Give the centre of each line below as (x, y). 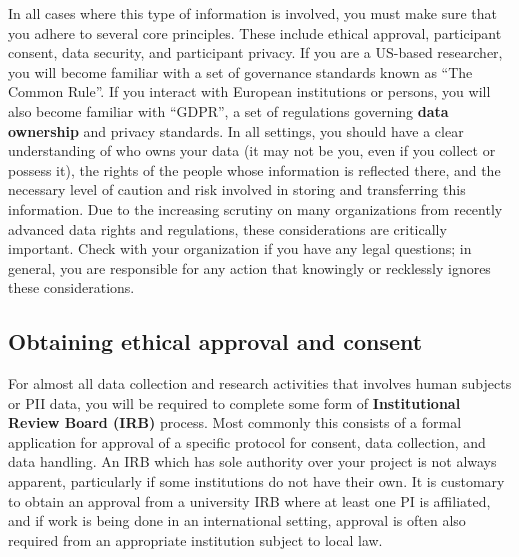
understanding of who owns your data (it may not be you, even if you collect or (252, 150)
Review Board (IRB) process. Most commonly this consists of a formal (235, 422)
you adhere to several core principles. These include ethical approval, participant (255, 32)
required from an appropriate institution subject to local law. (195, 539)
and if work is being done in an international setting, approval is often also (237, 520)
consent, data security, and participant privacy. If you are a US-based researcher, (255, 52)
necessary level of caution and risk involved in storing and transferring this (237, 189)
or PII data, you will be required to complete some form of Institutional (234, 402)
